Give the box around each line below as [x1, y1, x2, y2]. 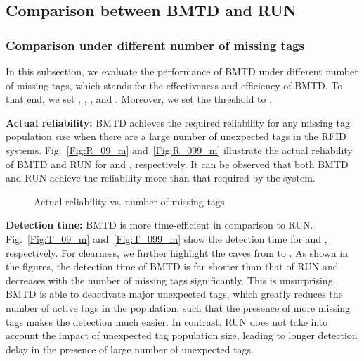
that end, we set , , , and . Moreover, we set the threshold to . [6, 91, 273, 106]
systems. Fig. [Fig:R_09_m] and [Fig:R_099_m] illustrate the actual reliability [6, 142, 353, 157]
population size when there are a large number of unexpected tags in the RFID [6, 129, 346, 144]
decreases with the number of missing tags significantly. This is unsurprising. [6, 272, 336, 287]
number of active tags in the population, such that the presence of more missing [6, 300, 351, 315]
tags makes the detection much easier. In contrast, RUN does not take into [6, 314, 328, 329]
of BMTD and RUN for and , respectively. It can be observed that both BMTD [6, 156, 349, 171]
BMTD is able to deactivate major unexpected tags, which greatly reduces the [6, 286, 343, 301]
